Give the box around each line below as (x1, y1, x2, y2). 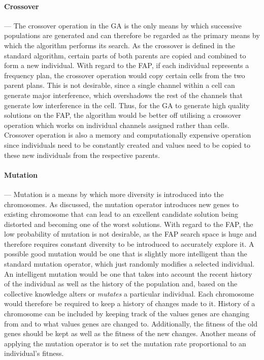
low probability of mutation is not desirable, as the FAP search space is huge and (4, 228, 257, 239)
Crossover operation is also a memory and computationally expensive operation (4, 129, 251, 140)
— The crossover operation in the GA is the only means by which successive (4, 20, 242, 30)
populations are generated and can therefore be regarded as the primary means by (4, 30, 260, 41)
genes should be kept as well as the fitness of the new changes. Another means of (4, 328, 256, 339)
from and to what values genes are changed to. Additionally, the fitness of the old (4, 318, 257, 329)
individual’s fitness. (4, 348, 64, 358)
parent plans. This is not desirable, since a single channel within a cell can (4, 80, 235, 90)
